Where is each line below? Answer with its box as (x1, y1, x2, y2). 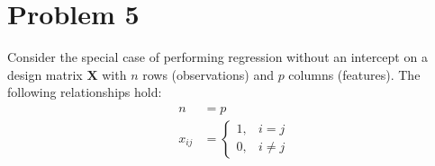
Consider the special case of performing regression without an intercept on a (7, 48, 428, 66)
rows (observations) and (142, 65, 274, 83)
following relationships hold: (7, 83, 162, 101)
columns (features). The (288, 65, 421, 83)
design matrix (7, 65, 83, 83)
